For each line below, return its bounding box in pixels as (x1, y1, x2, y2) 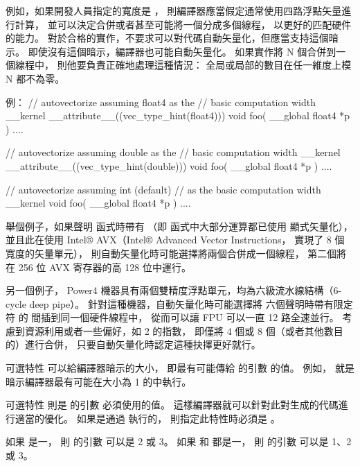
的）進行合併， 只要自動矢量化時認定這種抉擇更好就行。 (6, 337, 261, 352)
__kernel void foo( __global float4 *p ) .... (6, 196, 191, 210)
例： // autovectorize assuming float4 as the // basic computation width (6, 94, 316, 109)
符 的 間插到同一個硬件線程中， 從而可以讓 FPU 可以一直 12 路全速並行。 (6, 310, 339, 325)
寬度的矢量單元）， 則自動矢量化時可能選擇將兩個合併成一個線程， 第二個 (6, 245, 337, 260)
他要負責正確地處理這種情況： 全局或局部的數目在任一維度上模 (66, 58, 352, 72)
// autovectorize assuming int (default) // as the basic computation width (6, 182, 321, 196)
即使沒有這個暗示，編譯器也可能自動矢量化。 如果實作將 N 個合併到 (28, 44, 336, 58)
